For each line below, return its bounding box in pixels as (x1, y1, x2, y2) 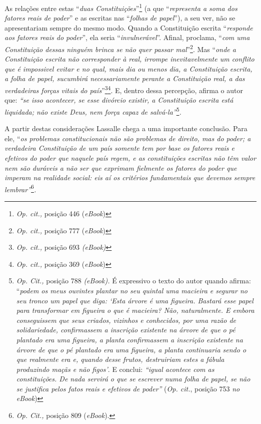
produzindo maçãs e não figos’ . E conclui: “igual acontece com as (16, 363, 214, 374)
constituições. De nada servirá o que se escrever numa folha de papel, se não (16, 373, 250, 384)
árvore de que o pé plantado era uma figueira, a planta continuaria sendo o (16, 344, 246, 354)
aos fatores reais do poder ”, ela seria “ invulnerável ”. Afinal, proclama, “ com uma (4, 32, 250, 43)
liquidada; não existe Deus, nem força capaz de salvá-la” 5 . (4, 105, 181, 117)
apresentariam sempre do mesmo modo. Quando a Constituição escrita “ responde (4, 22, 253, 33)
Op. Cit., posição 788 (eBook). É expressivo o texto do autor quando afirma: (16, 275, 251, 286)
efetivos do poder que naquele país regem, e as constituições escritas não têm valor (4, 152, 256, 163)
